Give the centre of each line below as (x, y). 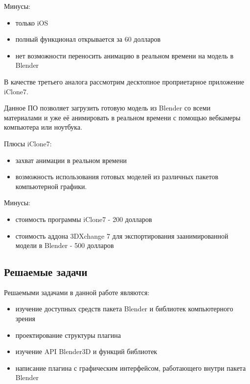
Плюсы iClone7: (28, 143)
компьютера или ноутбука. (43, 127)
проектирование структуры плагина (68, 335)
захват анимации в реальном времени (71, 160)
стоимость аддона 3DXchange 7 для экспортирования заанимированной (122, 235)
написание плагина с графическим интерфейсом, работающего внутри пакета (131, 368)
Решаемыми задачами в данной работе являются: (77, 292)
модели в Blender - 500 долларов (65, 245)
